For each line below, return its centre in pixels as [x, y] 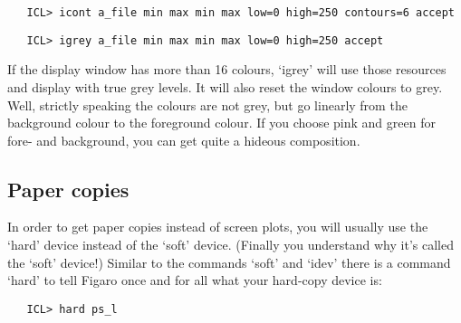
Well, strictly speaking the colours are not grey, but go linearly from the [207, 104]
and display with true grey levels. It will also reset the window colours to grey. [225, 86]
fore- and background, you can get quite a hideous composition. [184, 140]
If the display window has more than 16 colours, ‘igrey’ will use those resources [227, 69]
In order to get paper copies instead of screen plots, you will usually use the [218, 227]
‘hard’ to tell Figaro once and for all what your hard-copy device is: [195, 280]
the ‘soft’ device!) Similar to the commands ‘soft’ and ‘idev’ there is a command [229, 262]
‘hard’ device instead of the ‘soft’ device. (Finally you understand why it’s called [230, 245]
